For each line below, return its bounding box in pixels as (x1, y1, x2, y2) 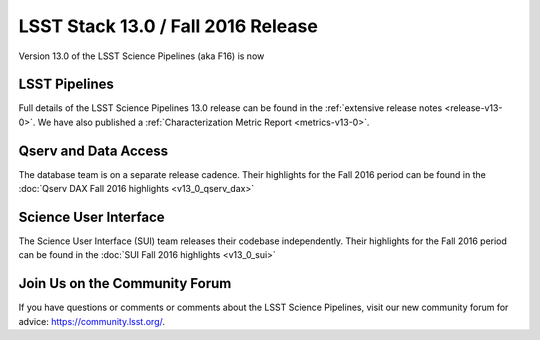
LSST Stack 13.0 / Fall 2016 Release (18, 15, 319, 37)
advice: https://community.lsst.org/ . (18, 315, 165, 327)
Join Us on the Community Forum (18, 275, 232, 292)
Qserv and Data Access (18, 142, 169, 159)
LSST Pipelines (18, 76, 114, 93)
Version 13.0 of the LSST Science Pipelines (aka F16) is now (18, 50, 265, 62)
